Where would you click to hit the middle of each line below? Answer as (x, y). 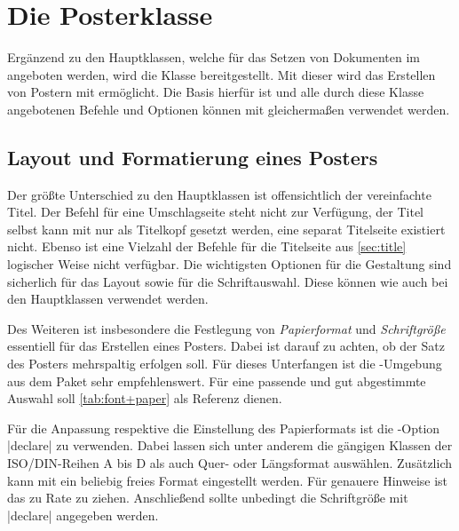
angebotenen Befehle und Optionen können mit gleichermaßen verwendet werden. (229, 109)
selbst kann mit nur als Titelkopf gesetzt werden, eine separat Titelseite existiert (226, 229)
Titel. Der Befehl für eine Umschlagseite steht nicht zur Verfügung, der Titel (216, 212)
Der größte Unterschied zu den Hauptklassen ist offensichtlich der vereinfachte (219, 194)
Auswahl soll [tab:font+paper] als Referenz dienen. (145, 398)
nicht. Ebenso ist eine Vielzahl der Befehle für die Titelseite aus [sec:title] (207, 246)
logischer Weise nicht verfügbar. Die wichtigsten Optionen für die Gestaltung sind (229, 264)
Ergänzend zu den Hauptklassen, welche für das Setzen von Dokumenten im (214, 57)
